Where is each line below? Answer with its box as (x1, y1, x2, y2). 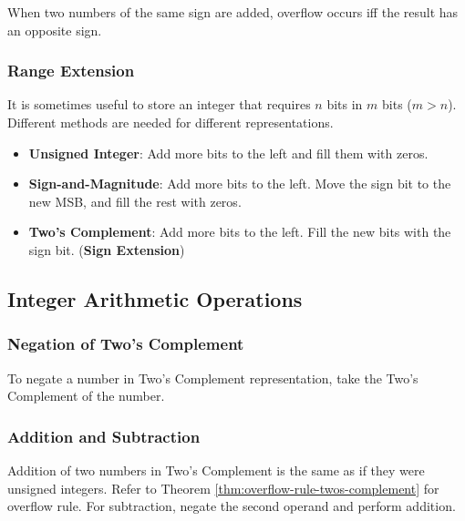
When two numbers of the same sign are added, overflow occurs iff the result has (7, 3, 459, 21)
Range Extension (7, 59, 135, 82)
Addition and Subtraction (7, 424, 201, 447)
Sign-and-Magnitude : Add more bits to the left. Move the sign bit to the (28, 174, 451, 193)
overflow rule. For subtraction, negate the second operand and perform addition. (7, 496, 456, 516)
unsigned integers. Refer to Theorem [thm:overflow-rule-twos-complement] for (7, 478, 439, 497)
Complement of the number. (7, 386, 165, 405)
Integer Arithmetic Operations (7, 284, 303, 312)
